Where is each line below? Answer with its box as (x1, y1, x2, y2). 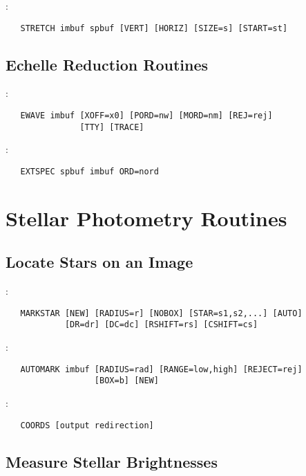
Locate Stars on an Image (6, 251, 193, 273)
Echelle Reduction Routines (6, 53, 209, 75)
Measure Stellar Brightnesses (6, 450, 218, 472)
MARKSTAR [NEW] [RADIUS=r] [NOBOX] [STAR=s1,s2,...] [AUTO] (20, 308, 303, 318)
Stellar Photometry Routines (6, 203, 287, 232)
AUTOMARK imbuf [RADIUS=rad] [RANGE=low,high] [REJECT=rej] (20, 364, 303, 374)
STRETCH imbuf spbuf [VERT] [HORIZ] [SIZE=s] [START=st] (20, 23, 288, 33)
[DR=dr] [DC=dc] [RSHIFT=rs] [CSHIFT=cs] (64, 320, 258, 330)
